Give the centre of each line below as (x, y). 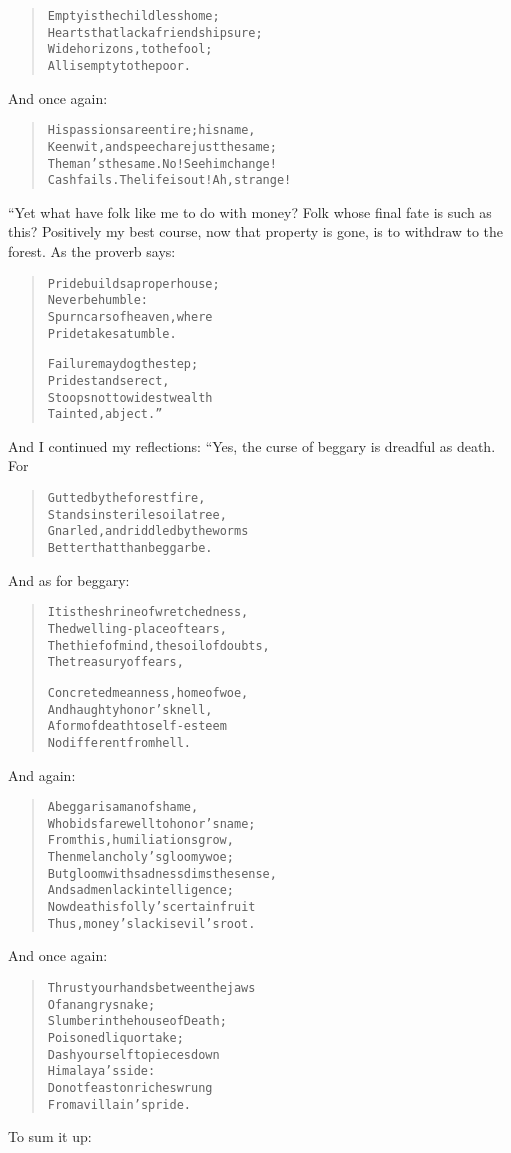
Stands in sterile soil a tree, (137, 514)
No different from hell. (119, 742)
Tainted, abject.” (105, 414)
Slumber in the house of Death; (137, 1021)
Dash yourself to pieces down (133, 1054)
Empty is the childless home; (133, 16)
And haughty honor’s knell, (130, 709)
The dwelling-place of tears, (137, 628)
